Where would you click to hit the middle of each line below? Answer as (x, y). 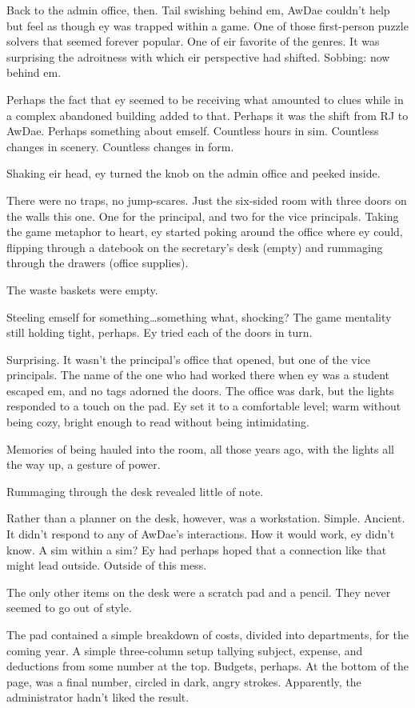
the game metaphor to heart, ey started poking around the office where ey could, (205, 232)
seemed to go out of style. (69, 608)
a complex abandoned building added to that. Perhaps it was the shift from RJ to (207, 115)
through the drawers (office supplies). (98, 263)
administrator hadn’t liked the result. (98, 697)
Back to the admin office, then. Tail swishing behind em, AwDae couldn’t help (198, 10)
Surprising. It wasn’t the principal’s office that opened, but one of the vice (188, 359)
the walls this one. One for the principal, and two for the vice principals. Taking (203, 216)
